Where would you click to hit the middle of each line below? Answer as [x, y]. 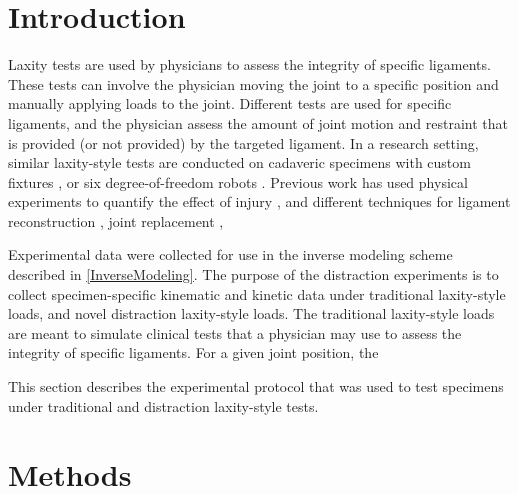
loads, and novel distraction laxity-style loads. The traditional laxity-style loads [251, 313]
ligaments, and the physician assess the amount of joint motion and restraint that [258, 122]
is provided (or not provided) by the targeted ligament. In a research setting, [243, 142]
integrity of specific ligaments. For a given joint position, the [193, 352]
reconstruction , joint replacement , [116, 220]
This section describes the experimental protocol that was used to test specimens [256, 386]
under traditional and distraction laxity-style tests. [163, 405]
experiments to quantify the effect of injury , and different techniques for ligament [259, 201]
